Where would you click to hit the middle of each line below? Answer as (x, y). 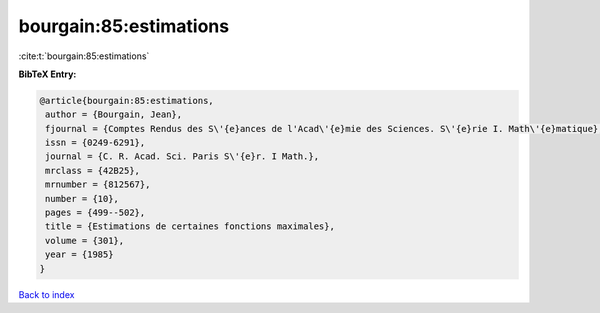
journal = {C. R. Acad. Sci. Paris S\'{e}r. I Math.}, (182, 156)
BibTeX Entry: (47, 74)
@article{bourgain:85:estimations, (126, 100)
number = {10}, (82, 198)
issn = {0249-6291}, (95, 143)
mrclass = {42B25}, (92, 170)
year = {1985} (79, 254)
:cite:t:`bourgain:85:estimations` (84, 56)
